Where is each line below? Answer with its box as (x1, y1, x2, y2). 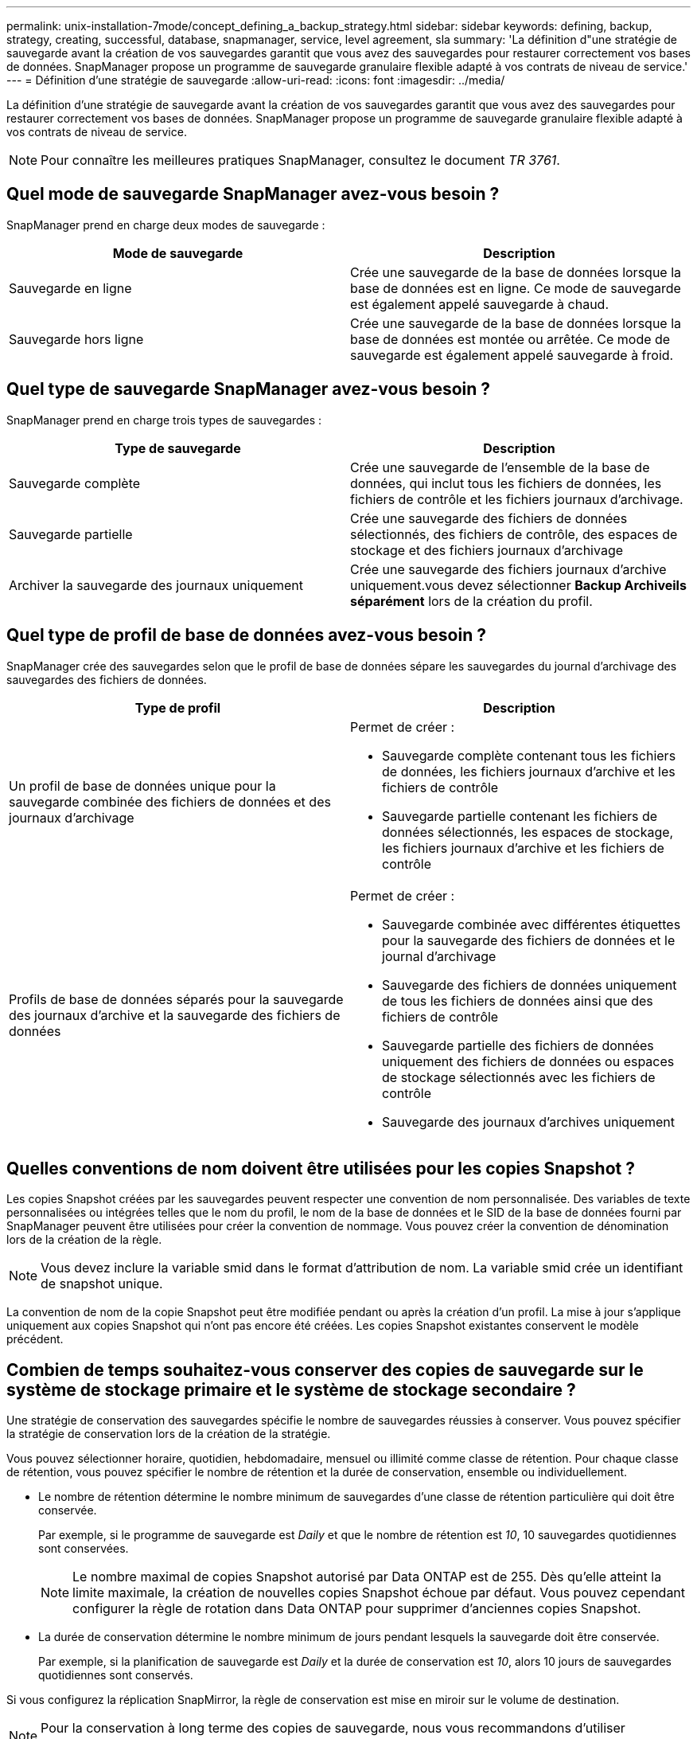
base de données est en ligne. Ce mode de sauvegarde (350, 279, 681, 296)
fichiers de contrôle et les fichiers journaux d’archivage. (350, 490, 683, 507)
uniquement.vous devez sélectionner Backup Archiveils (350, 576, 687, 593)
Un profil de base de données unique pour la (9, 777, 276, 794)
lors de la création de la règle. (6, 1233, 162, 1247)
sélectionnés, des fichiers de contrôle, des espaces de (350, 526, 678, 542)
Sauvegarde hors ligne (9, 330, 144, 347)
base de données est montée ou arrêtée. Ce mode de (350, 330, 671, 347)
